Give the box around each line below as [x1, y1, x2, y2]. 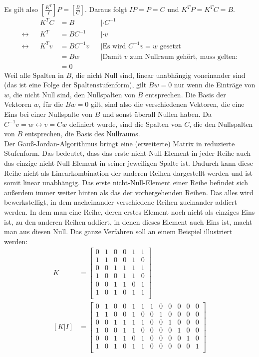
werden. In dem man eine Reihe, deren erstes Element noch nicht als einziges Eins [4, 206, 255, 217]
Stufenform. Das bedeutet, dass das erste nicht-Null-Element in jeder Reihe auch [4, 148, 251, 158]
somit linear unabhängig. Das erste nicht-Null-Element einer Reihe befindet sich [4, 177, 249, 188]
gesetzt [160, 42, 181, 50]
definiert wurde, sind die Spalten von [69, 118, 182, 129]
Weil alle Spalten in [4, 69, 64, 80]
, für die [38, 99, 63, 109]
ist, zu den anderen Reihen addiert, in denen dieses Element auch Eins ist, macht [4, 216, 253, 227]
